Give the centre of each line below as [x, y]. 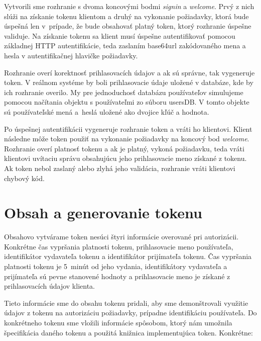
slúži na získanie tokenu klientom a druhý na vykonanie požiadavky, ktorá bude [126, 16]
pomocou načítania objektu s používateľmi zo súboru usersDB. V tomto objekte [127, 102]
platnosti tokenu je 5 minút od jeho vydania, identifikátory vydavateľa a [116, 266]
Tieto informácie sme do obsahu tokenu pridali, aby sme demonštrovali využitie [126, 303]
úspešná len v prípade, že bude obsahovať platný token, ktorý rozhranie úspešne [128, 26]
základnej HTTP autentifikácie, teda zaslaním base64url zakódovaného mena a [125, 46]
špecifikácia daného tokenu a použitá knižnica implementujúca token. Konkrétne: [128, 332]
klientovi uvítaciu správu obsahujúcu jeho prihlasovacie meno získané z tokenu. [125, 158]
